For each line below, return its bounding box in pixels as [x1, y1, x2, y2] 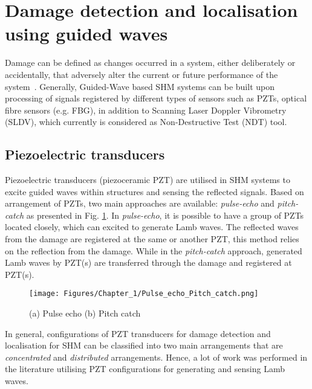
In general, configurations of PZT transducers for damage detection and [5, 327, 271, 339]
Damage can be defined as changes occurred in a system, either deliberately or [5, 56, 296, 69]
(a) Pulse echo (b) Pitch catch [29, 307, 141, 320]
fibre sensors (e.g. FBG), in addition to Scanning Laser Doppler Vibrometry [5, 103, 287, 116]
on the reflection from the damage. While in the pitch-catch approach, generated [5, 244, 302, 257]
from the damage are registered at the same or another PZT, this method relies [5, 233, 299, 245]
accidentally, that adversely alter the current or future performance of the [5, 68, 278, 80]
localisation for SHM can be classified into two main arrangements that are [5, 339, 283, 352]
